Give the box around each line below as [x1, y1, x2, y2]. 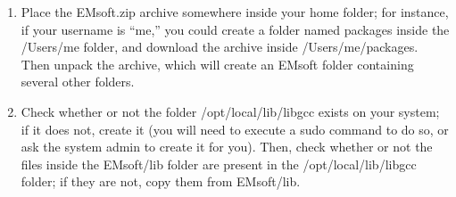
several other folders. [21, 72, 135, 91]
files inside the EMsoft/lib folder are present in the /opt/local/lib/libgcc [21, 154, 417, 173]
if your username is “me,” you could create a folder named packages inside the [21, 20, 450, 38]
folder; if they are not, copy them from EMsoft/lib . [21, 172, 301, 191]
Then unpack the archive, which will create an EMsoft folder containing [21, 54, 414, 73]
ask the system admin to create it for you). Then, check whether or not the [21, 137, 433, 156]
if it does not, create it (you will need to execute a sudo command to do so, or [21, 119, 449, 138]
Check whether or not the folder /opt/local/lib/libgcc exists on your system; [21, 102, 440, 120]
